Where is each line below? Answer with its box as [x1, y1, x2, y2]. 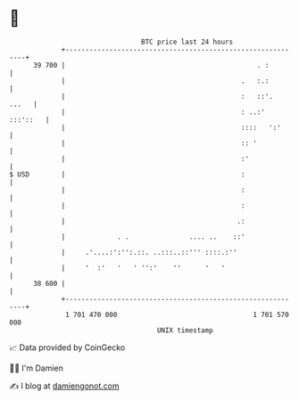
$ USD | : [9, 169, 245, 179]
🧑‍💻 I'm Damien [9, 363, 64, 373]
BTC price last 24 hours [141, 37, 234, 46]
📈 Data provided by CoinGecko [9, 342, 126, 353]
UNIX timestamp [156, 325, 214, 335]
